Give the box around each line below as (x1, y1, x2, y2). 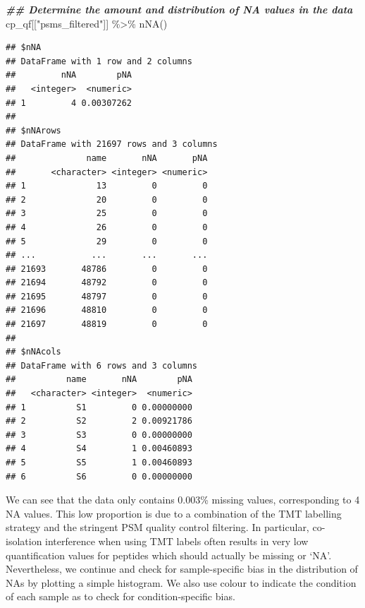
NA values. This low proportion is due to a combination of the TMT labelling (6, 506, 342, 520)
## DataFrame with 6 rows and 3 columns (6, 360, 198, 371)
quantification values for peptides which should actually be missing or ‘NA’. (6, 547, 332, 562)
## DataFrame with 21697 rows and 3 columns (6, 139, 218, 150)
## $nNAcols (6, 347, 61, 357)
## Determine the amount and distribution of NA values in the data (6, 2, 353, 16)
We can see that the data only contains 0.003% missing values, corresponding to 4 (6, 492, 360, 507)
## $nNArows (6, 125, 61, 136)
